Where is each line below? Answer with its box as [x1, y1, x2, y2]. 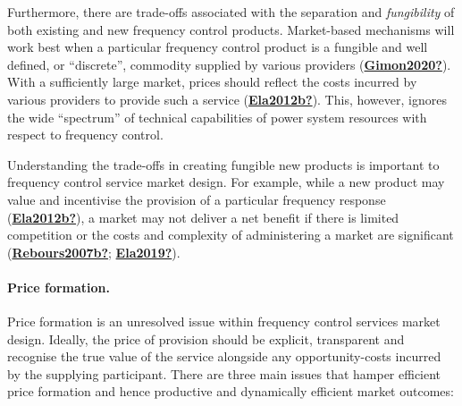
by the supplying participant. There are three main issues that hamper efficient [7, 364, 441, 383]
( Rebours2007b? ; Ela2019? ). [7, 242, 181, 261]
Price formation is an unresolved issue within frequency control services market [7, 312, 441, 331]
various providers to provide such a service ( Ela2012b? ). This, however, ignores [7, 89, 447, 108]
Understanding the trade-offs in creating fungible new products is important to [7, 155, 440, 173]
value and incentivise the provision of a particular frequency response [7, 190, 386, 208]
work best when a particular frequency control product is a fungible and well [7, 38, 428, 56]
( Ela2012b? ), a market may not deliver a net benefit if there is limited [7, 207, 399, 226]
